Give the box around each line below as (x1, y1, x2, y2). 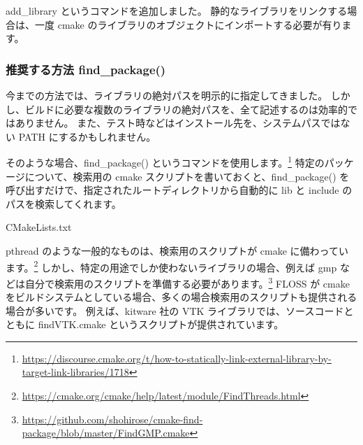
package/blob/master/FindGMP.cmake (22, 425, 190, 440)
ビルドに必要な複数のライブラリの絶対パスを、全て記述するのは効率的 (24, 101, 348, 116)
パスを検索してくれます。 (6, 196, 121, 211)
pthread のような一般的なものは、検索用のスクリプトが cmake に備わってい (6, 243, 348, 257)
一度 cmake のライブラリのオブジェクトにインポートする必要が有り (34, 17, 342, 31)
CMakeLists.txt (6, 220, 72, 234)
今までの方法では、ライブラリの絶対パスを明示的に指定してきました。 (6, 88, 328, 102)
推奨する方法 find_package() (6, 60, 166, 78)
